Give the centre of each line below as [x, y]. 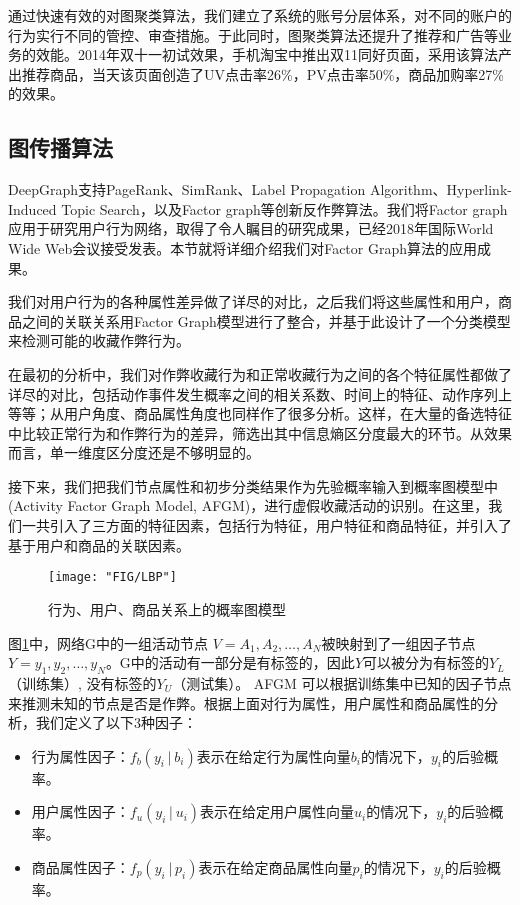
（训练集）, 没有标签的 [82, 682]
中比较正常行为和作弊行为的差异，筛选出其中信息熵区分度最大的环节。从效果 [260, 432]
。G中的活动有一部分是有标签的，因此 [230, 662]
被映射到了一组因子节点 [398, 642]
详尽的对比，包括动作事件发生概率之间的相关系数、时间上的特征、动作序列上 [260, 393]
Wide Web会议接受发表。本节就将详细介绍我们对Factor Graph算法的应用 [243, 247]
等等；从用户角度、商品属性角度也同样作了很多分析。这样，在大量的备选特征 [260, 413]
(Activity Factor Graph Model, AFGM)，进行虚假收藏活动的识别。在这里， [248, 505]
